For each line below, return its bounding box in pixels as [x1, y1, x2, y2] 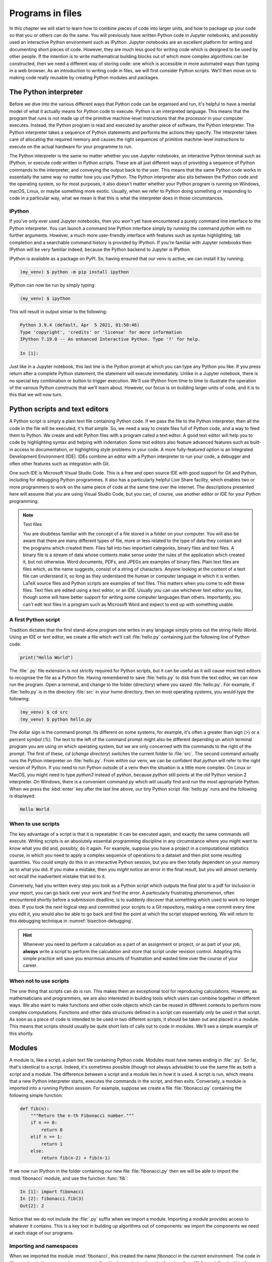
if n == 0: [30, 1120, 57, 1126]
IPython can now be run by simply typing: [9, 282, 96, 288]
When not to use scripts [9, 977, 70, 984]
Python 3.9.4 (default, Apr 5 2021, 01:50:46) [20, 322, 140, 328]
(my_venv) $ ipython [20, 296, 71, 301]
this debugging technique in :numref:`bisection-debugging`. [9, 918, 133, 924]
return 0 [41, 1127, 63, 1133]
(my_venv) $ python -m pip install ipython [20, 269, 129, 275]
